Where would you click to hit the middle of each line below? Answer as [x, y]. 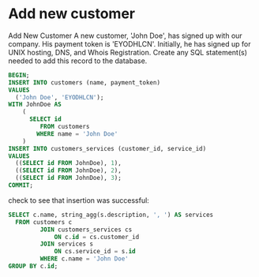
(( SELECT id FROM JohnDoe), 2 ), [69, 170]
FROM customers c [44, 222]
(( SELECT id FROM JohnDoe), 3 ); [69, 178]
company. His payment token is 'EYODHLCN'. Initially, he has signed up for [129, 43]
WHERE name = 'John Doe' [77, 134]
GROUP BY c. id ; [33, 266]
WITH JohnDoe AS [35, 105]
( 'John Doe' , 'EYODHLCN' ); [60, 97]
